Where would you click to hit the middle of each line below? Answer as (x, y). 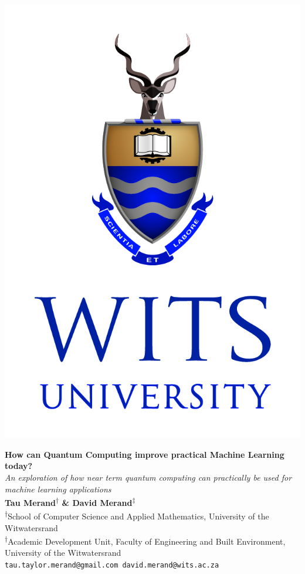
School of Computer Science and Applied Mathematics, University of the (138, 516)
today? (19, 466)
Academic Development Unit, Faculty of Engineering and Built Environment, (147, 541)
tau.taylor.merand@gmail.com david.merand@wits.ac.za (112, 565)
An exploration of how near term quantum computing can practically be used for (148, 477)
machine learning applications (58, 489)
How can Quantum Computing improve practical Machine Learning (145, 454)
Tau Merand (30, 502)
